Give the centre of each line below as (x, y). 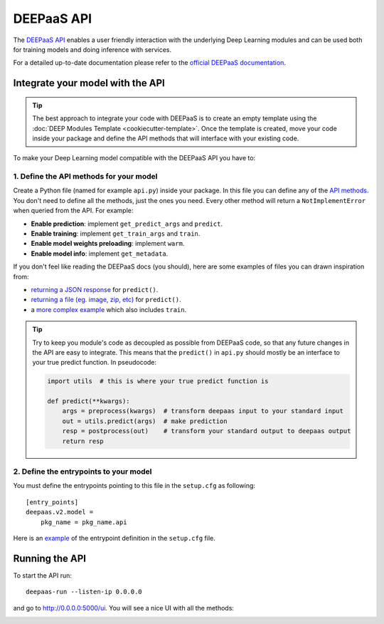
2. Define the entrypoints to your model (82, 472)
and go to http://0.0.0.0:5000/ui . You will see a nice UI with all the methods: (124, 608)
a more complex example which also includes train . (109, 309)
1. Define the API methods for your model (85, 177)
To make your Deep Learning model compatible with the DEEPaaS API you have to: (134, 158)
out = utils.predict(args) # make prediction (145, 421)
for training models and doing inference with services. (92, 49)
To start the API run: (43, 575)
